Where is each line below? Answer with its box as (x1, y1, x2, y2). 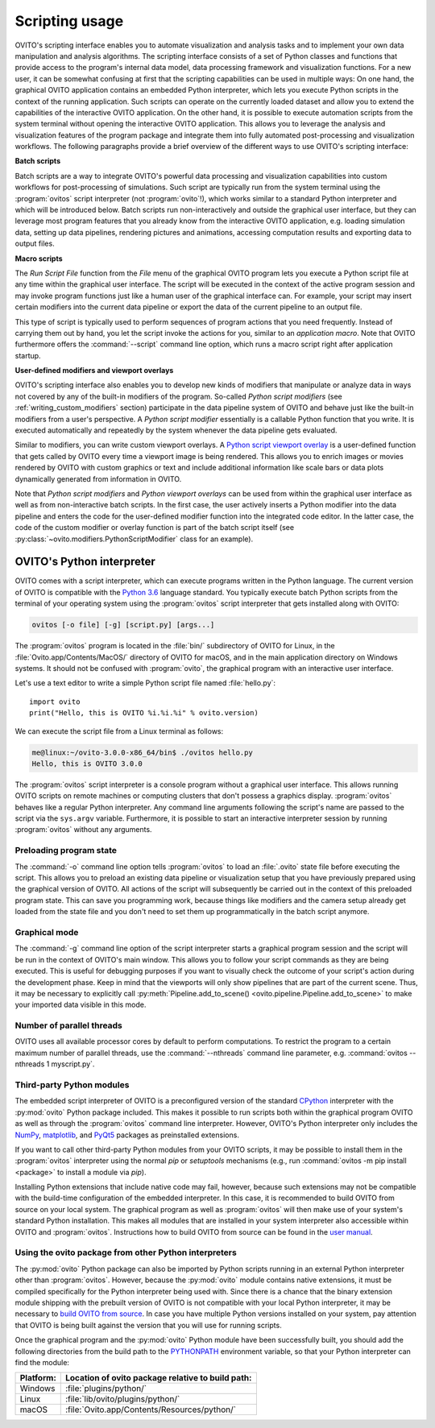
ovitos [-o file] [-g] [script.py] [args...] (31, 620, 215, 630)
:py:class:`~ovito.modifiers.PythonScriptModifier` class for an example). (14, 534, 254, 544)
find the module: (14, 1357, 70, 1367)
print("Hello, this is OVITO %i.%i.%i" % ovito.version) (29, 709, 259, 718)
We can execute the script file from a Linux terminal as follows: (14, 726, 224, 736)
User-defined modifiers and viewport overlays (14, 366, 174, 375)
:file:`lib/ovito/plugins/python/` (64, 1393, 180, 1405)
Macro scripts (14, 254, 63, 263)
